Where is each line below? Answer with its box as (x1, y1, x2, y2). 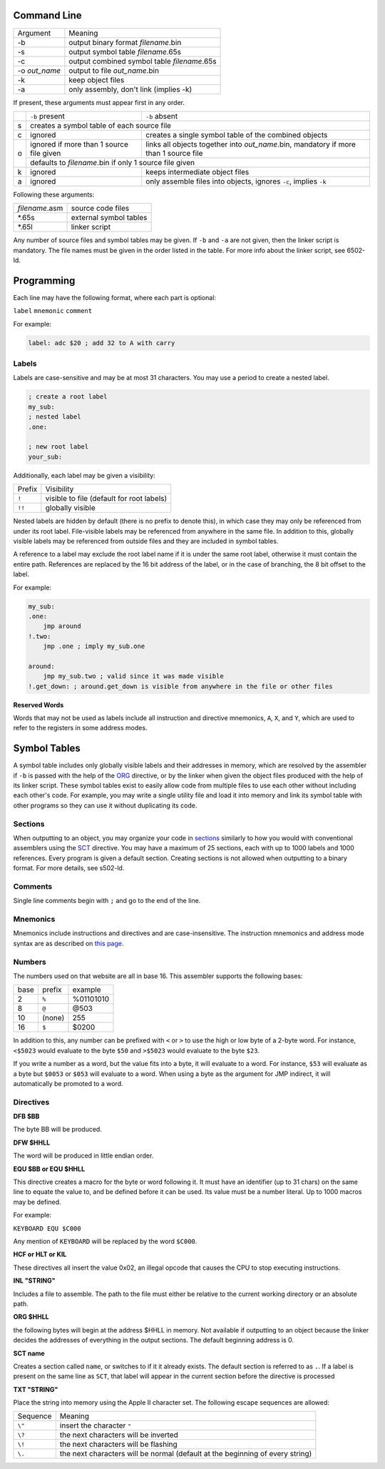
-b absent (145, 111, 178, 121)
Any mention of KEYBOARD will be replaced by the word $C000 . (13, 1237, 197, 1245)
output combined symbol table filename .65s (68, 56, 217, 66)
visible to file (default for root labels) (45, 494, 168, 504)
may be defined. (13, 1197, 61, 1206)
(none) (41, 1013, 65, 1023)
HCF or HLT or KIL (13, 1250, 67, 1259)
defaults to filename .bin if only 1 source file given (29, 157, 195, 167)
